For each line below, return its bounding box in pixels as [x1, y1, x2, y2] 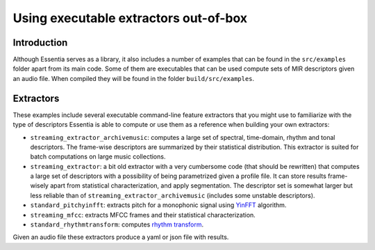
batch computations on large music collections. [30, 152, 166, 161]
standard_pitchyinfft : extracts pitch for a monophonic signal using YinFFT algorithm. [30, 201, 287, 209]
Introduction [12, 37, 68, 48]
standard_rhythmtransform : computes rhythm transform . [30, 220, 204, 229]
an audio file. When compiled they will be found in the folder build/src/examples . [12, 74, 255, 82]
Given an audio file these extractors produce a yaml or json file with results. [12, 233, 229, 242]
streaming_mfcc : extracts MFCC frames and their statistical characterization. [30, 211, 256, 219]
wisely [30, 181, 49, 190]
